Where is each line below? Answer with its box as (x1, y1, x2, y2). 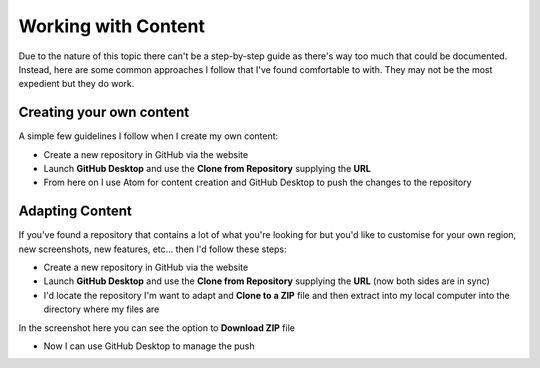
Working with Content (18, 15, 205, 37)
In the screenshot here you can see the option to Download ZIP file (18, 321, 295, 334)
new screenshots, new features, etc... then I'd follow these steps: (18, 243, 287, 255)
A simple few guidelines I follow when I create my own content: (18, 130, 279, 142)
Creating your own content (18, 104, 190, 121)
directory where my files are (43, 303, 160, 315)
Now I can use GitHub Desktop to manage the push (43, 340, 255, 352)
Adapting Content (18, 203, 132, 220)
